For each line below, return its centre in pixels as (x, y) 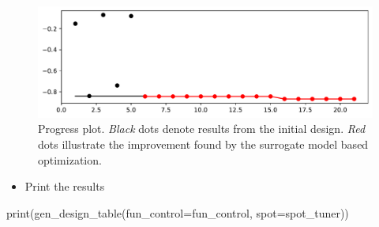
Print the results (65, 186)
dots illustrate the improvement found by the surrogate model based (203, 144)
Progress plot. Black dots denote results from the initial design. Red (202, 129)
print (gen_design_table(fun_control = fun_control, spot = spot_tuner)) (178, 212)
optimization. (70, 159)
